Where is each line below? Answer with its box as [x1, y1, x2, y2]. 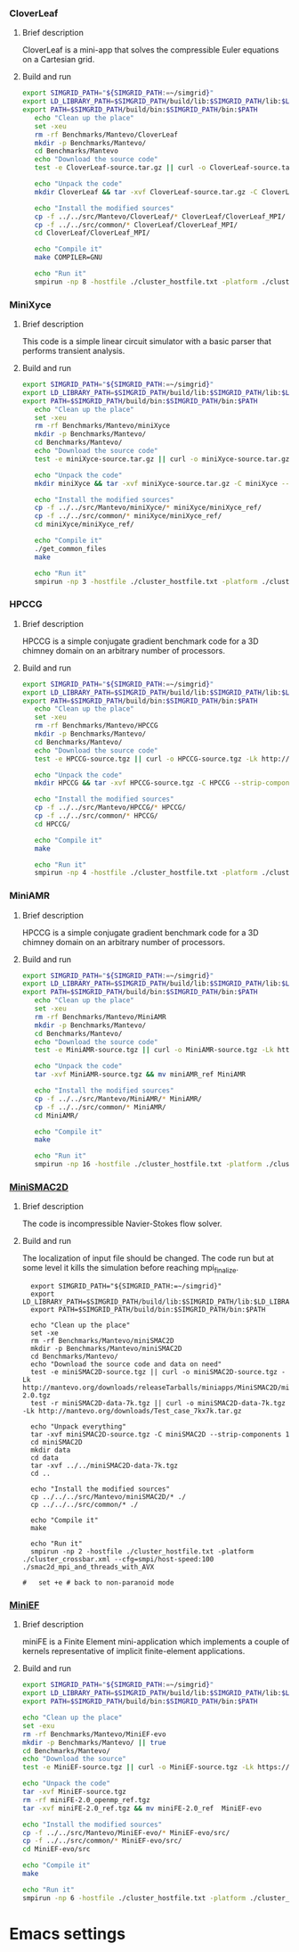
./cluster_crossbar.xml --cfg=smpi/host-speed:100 [21, 1555, 214, 1564]
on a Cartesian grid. [21, 54, 95, 65]
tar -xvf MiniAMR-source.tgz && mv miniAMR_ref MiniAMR [34, 1070, 246, 1079]
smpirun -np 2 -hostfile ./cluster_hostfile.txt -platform [30, 1547, 255, 1556]
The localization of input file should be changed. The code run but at [21, 1253, 274, 1264]
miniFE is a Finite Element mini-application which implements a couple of [21, 1636, 290, 1647]
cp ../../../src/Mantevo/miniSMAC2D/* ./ [30, 1493, 187, 1502]
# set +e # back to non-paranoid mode [21, 1578, 174, 1587]
